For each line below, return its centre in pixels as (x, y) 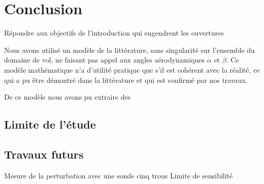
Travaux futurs (44, 154)
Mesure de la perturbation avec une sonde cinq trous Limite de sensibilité (119, 175)
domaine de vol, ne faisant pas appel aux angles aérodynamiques (105, 60)
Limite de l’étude (50, 124)
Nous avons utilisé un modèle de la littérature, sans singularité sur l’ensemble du (129, 50)
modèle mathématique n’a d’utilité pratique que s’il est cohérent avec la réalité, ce (132, 69)
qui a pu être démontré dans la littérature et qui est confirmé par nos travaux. (126, 80)
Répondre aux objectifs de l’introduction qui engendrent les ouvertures (114, 33)
